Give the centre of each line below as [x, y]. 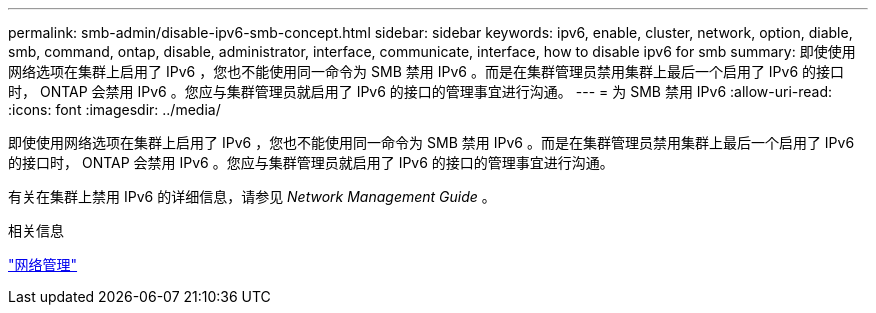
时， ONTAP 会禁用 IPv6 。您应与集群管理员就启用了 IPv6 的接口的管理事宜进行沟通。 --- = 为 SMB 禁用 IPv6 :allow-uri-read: [420, 91]
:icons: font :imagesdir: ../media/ [114, 109]
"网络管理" [43, 264]
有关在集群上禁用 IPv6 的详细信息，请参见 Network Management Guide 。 [252, 196]
